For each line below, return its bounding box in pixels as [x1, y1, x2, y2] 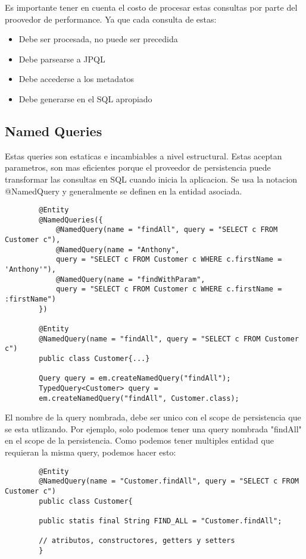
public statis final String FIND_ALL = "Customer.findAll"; [39, 516, 282, 525]
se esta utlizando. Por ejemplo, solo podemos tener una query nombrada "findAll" [5, 422, 302, 435]
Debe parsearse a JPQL [18, 52, 105, 65]
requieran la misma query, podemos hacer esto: [5, 446, 176, 458]
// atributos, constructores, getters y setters [39, 536, 235, 545]
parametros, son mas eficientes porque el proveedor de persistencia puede [5, 161, 271, 174]
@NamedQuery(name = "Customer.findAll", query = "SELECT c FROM [39, 477, 299, 486]
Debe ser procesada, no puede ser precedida [18, 33, 178, 45]
